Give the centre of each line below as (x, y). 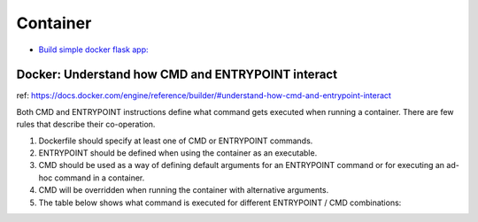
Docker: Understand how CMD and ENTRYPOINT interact (177, 75)
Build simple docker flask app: (94, 50)
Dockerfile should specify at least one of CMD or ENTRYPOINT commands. (176, 141)
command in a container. (100, 178)
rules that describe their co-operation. (86, 125)
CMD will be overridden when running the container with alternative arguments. (184, 190)
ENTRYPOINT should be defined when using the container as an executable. (178, 153)
